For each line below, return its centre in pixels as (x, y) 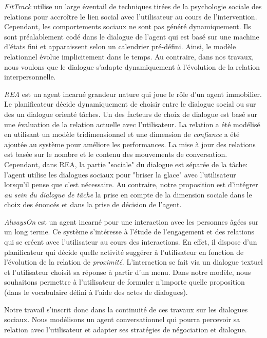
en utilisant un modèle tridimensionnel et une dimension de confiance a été (122, 134)
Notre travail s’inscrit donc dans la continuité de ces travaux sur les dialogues (126, 309)
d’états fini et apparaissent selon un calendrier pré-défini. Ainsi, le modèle (120, 46)
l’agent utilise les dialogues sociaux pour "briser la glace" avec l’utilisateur (120, 174)
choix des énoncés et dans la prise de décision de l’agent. (93, 204)
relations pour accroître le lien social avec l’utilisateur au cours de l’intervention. (131, 16)
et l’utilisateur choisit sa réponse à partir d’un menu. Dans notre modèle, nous (128, 272)
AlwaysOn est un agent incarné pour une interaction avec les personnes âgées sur (131, 221)
